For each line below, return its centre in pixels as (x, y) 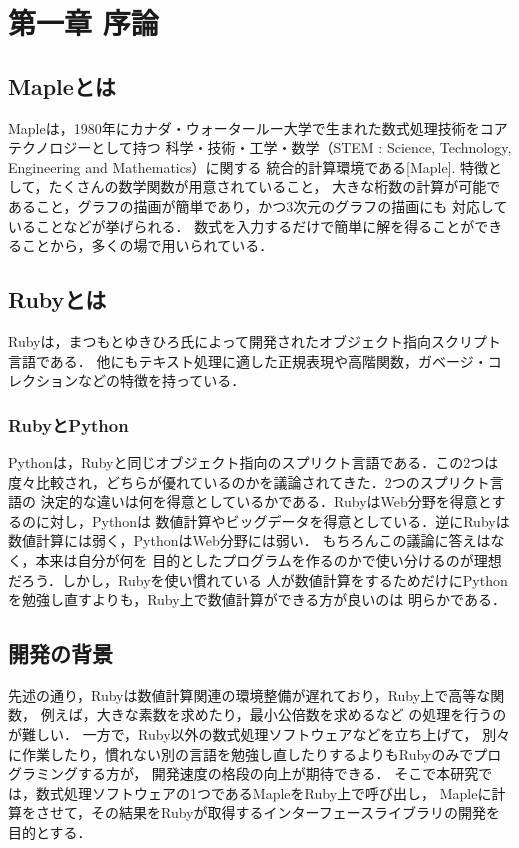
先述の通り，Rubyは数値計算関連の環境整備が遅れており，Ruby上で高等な (249, 694)
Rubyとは (57, 299)
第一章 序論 (83, 22)
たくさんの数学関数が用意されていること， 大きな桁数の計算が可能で (274, 186)
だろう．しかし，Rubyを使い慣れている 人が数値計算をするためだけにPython (258, 579)
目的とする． (50, 832)
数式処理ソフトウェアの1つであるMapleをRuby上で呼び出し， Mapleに (263, 792)
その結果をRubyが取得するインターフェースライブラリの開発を (295, 812)
